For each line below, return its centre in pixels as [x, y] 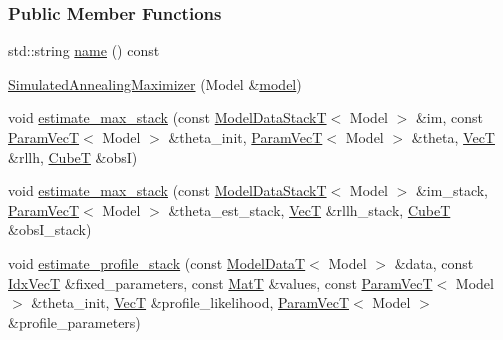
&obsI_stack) [50, 229]
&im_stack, [451, 190]
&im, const [449, 117]
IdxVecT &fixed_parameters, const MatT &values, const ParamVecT [220, 282]
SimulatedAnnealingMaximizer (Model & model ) [155, 83]
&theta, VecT [453, 137]
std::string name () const [84, 50]
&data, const [434, 262]
